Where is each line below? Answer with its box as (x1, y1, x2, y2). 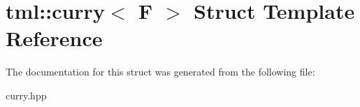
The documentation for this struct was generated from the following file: (6, 64, 315, 79)
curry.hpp (6, 87, 47, 102)
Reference (6, 24, 103, 52)
